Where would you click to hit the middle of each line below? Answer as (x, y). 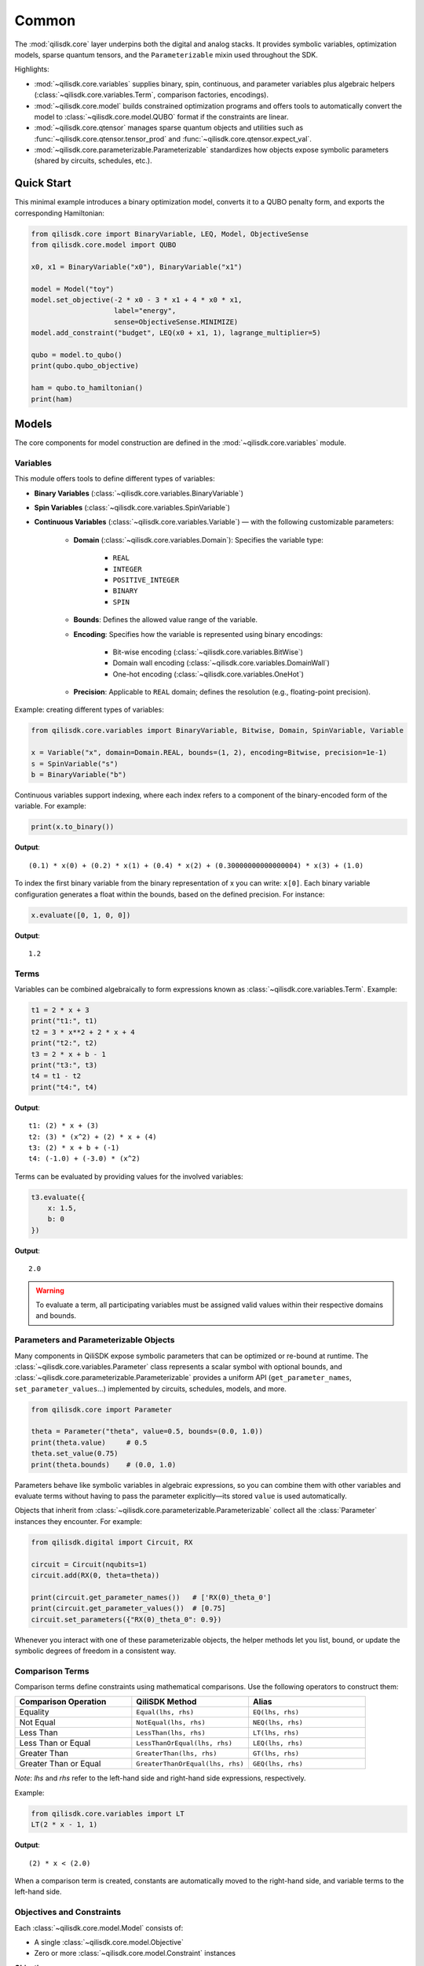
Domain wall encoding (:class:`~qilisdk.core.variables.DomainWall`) (221, 663)
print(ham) (52, 399)
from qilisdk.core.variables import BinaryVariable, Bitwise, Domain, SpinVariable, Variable (217, 731)
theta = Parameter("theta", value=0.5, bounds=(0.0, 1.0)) (147, 1432)
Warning (50, 1290)
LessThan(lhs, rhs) (171, 1733)
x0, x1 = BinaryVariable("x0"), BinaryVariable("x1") (137, 267)
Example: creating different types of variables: (89, 710)
